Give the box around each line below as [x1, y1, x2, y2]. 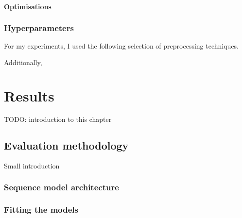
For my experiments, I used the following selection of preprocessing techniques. [4, 41, 239, 51]
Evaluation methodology [4, 137, 129, 152]
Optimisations [4, 1, 52, 11]
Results [4, 85, 54, 105]
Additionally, [4, 57, 42, 67]
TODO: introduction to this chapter [4, 114, 112, 124]
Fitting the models [4, 203, 79, 215]
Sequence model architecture [4, 181, 119, 193]
